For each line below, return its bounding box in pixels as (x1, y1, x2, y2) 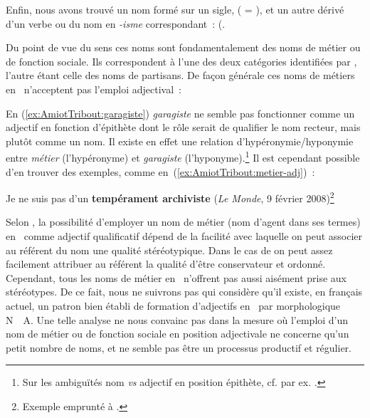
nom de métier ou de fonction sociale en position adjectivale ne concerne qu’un (6, 326, 349, 341)
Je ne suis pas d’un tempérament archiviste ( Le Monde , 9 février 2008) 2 (6, 189, 334, 205)
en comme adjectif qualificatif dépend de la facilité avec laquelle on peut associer (6, 229, 363, 244)
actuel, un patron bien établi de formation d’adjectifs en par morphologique (6, 298, 341, 313)
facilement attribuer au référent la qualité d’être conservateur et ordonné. (6, 256, 326, 271)
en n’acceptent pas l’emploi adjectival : (6, 81, 182, 96)
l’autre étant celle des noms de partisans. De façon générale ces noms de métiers (6, 68, 355, 83)
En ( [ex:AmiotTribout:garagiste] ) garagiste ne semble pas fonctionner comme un (6, 105, 355, 120)
